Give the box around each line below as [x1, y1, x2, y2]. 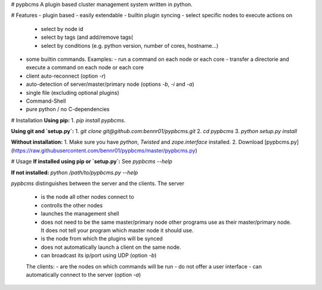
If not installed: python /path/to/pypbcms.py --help [11, 169, 138, 176]
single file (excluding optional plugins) [26, 89, 119, 96]
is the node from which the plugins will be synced [41, 235, 163, 242]
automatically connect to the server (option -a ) [26, 271, 141, 278]
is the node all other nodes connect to [41, 193, 134, 200]
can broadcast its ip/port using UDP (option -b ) [41, 252, 157, 259]
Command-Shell [26, 97, 66, 104]
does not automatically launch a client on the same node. [41, 243, 181, 251]
